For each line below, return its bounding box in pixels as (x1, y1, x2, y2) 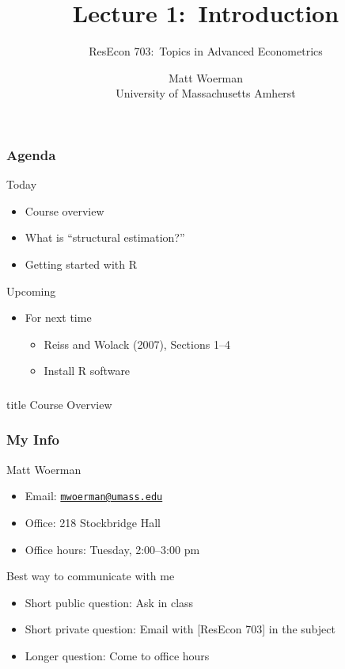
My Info (6, 430, 59, 449)
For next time (25, 309, 92, 326)
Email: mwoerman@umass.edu (25, 487, 163, 504)
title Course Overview (6, 396, 112, 412)
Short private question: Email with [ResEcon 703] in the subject (25, 621, 336, 637)
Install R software (44, 362, 131, 379)
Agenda (6, 144, 56, 164)
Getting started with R (25, 255, 137, 272)
